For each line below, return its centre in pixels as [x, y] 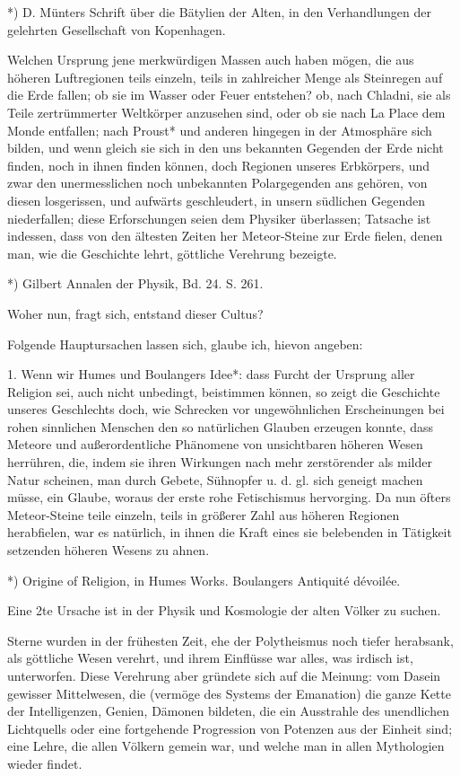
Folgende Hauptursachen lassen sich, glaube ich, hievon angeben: [185, 344]
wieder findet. [45, 763]
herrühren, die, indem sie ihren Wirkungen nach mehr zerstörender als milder [220, 462]
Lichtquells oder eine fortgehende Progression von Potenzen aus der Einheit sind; [230, 728]
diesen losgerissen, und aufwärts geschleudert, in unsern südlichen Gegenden [216, 200]
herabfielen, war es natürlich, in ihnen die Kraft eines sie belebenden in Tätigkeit [230, 532]
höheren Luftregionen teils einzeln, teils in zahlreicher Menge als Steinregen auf [225, 77]
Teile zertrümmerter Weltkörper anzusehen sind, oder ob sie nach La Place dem [226, 112]
